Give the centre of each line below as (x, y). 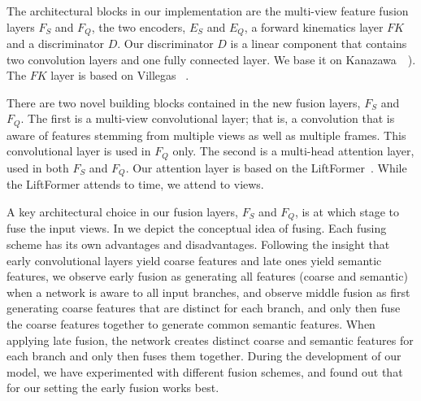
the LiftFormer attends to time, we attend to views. (135, 184)
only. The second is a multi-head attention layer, (293, 151)
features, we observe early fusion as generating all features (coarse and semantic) (207, 276)
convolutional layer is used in (79, 151)
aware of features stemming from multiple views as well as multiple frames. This (206, 135)
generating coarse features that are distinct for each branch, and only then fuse (204, 308)
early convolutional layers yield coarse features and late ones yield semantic (194, 260)
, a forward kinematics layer (314, 26)
